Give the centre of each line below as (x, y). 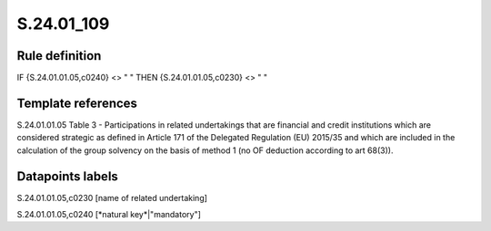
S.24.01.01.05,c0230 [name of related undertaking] (112, 197)
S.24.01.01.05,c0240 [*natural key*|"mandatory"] (109, 215)
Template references (77, 103)
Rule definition (59, 56)
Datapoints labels (67, 176)
